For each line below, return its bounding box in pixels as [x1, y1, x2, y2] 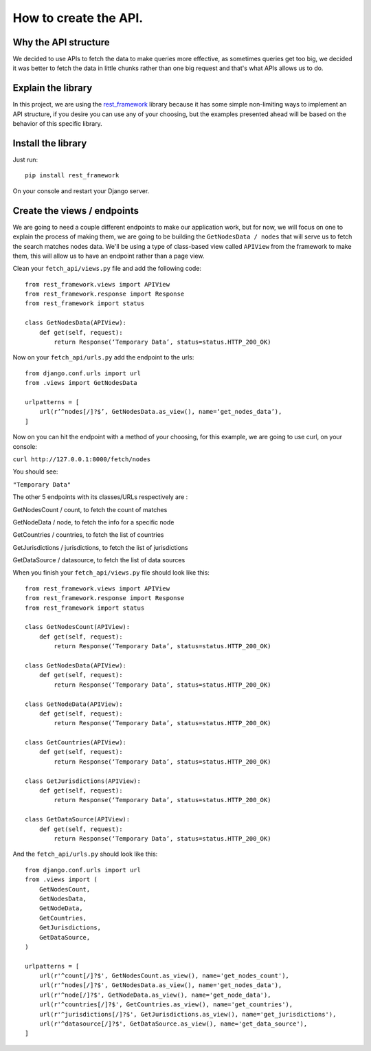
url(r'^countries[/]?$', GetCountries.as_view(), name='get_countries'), [38, 1001, 293, 1008]
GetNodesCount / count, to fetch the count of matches [12, 505, 168, 513]
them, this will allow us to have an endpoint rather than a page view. [12, 252, 205, 260]
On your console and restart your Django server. [12, 186, 150, 195]
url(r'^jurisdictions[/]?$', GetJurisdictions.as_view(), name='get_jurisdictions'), [38, 1010, 337, 1018]
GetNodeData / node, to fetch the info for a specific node [12, 518, 175, 526]
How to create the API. [12, 10, 144, 25]
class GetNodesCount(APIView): [25, 623, 131, 631]
